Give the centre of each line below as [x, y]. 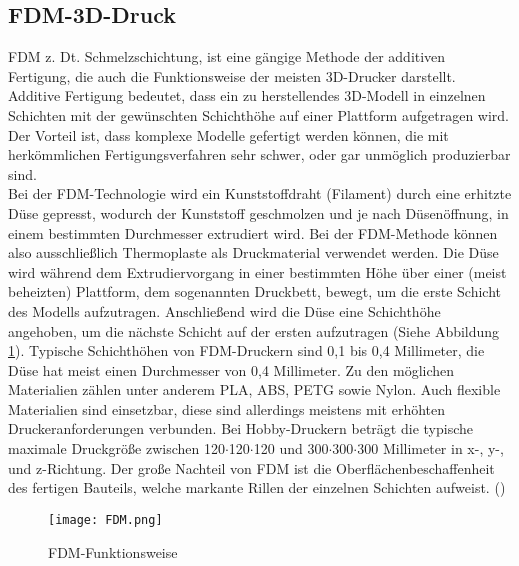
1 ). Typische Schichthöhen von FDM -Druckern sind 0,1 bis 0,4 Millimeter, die [246, 350]
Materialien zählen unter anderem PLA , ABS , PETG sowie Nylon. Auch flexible [254, 389]
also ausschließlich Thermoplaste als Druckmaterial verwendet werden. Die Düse [253, 252]
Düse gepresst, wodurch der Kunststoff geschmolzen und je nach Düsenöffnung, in [258, 212]
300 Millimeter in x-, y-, [430, 448]
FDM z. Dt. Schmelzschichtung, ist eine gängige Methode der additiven [227, 56]
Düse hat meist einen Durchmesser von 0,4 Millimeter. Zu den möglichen [231, 369]
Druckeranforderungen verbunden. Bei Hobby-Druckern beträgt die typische [240, 428]
